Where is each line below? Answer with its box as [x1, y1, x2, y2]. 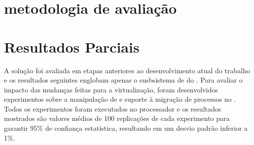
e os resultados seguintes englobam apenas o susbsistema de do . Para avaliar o [4, 75, 243, 85]
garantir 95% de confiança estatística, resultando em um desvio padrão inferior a [4, 123, 248, 133]
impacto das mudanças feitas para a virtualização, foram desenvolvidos [4, 84, 218, 94]
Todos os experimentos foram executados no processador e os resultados [4, 103, 221, 114]
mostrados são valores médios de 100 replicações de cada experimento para [4, 113, 230, 123]
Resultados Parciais [4, 36, 140, 57]
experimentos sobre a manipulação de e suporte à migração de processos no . [4, 94, 236, 104]
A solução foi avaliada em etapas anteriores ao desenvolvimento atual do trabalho [4, 65, 250, 75]
